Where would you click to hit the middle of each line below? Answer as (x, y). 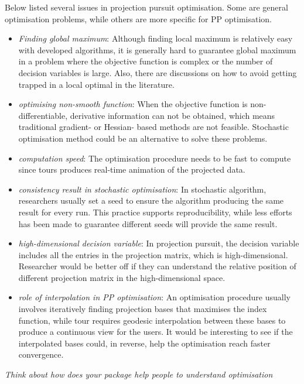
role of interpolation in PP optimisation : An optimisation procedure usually (154, 297)
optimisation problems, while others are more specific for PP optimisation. (138, 18)
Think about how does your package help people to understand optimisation (139, 374)
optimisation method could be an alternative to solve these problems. (143, 138)
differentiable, (43, 115)
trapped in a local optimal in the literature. (96, 84)
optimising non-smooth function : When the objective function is (133, 104)
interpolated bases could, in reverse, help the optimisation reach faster (144, 343)
